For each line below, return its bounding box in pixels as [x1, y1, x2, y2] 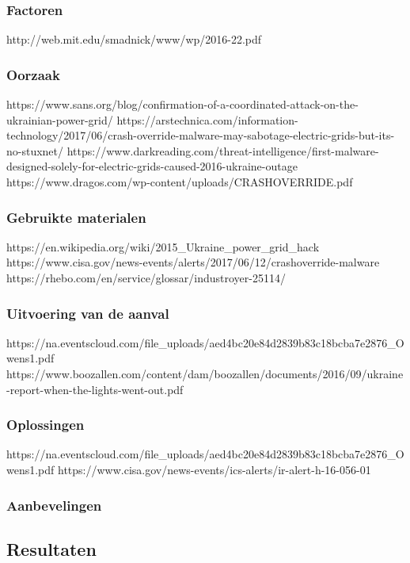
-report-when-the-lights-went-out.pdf [6, 381, 184, 397]
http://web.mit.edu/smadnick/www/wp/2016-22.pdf [6, 31, 262, 48]
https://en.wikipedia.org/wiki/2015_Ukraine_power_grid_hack [6, 238, 320, 255]
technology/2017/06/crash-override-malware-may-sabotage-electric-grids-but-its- [6, 127, 395, 144]
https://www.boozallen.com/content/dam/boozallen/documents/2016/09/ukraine [6, 366, 404, 381]
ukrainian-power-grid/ [6, 111, 113, 128]
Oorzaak [6, 64, 60, 84]
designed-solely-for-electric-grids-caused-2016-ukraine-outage [6, 158, 298, 174]
